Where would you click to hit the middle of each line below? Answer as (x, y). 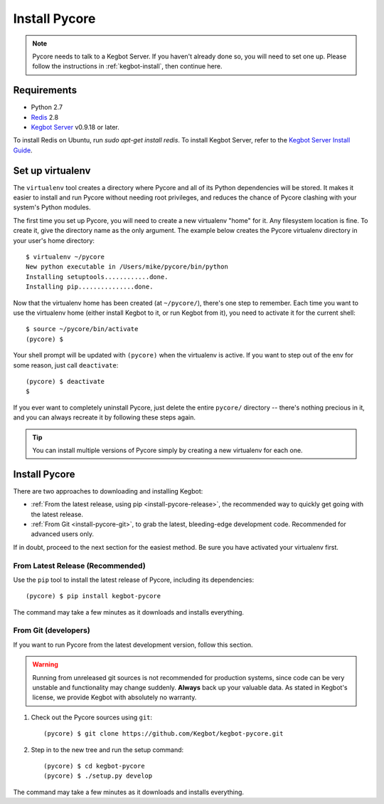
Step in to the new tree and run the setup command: (107, 750)
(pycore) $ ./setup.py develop (98, 776)
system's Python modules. (52, 207)
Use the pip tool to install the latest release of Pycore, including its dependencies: (134, 580)
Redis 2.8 (45, 117)
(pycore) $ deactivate (65, 381)
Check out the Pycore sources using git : (92, 717)
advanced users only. (62, 534)
